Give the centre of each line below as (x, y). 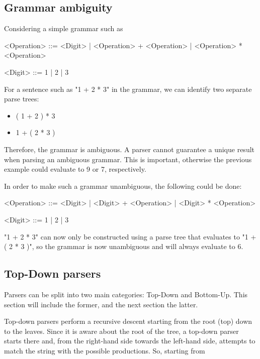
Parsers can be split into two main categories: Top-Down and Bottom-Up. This (126, 294)
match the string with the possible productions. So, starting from (105, 350)
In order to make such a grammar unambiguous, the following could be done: (123, 186)
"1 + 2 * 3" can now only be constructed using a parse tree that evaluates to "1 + (130, 236)
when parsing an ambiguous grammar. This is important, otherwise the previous (128, 159)
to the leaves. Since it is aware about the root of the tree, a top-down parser (121, 331)
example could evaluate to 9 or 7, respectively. (75, 169)
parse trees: (22, 99)
